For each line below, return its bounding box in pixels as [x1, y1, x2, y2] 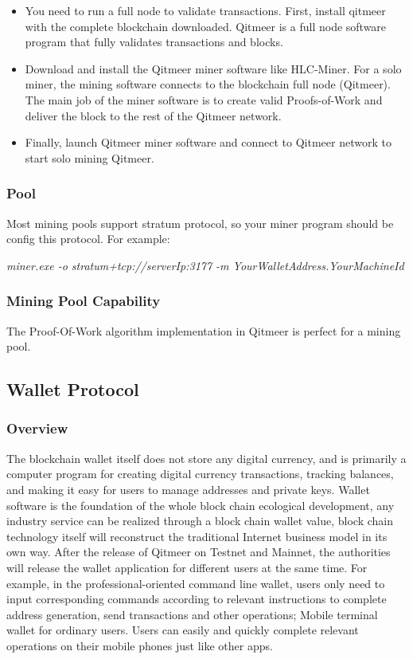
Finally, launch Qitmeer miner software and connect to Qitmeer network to [25, 134, 392, 151]
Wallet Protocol [6, 377, 139, 402]
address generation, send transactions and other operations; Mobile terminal [6, 606, 378, 622]
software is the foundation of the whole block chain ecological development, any [6, 496, 395, 513]
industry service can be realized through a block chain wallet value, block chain [6, 512, 394, 529]
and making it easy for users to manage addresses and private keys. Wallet [6, 481, 370, 497]
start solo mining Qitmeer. [25, 149, 154, 166]
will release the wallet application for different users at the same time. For [6, 559, 368, 575]
